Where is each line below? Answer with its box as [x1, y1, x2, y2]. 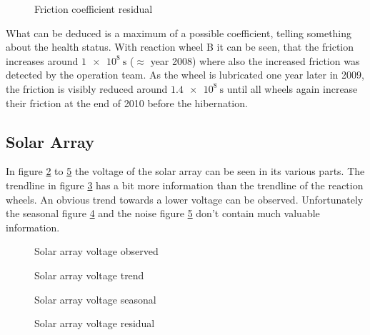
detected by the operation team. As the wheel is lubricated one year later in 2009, [6, 67, 364, 82]
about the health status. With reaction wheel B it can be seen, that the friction [6, 39, 354, 54]
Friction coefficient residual [34, 1, 153, 16]
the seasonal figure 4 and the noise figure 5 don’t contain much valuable [6, 206, 320, 221]
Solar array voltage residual [34, 316, 155, 331]
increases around [6, 53, 79, 68]
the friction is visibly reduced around [6, 81, 168, 96]
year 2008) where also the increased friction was [150, 53, 360, 68]
